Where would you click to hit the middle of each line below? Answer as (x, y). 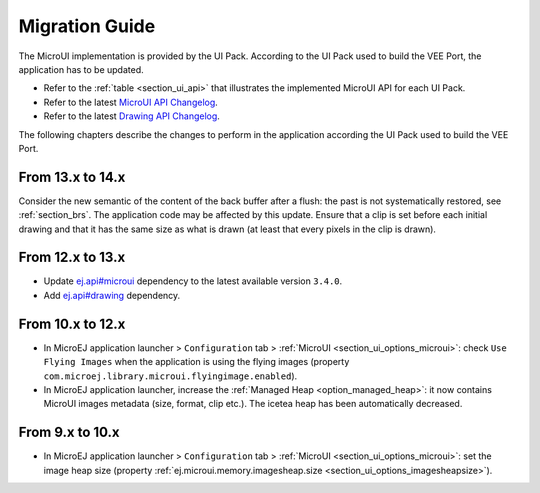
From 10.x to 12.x (72, 323)
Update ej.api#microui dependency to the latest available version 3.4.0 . (193, 281)
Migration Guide (87, 26)
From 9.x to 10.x (69, 432)
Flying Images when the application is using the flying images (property (196, 362)
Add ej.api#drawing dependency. (112, 295)
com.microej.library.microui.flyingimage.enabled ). (170, 376)
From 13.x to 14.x (72, 176)
